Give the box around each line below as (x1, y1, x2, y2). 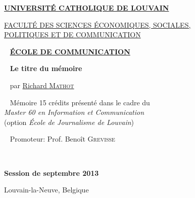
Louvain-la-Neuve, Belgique (4, 184, 89, 195)
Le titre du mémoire (10, 63, 82, 74)
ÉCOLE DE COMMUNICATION (10, 46, 130, 56)
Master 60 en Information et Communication (4, 107, 144, 117)
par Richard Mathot (10, 80, 74, 90)
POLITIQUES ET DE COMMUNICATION (4, 29, 141, 40)
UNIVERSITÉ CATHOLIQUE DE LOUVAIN (4, 3, 169, 13)
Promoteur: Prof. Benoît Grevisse (10, 134, 115, 144)
